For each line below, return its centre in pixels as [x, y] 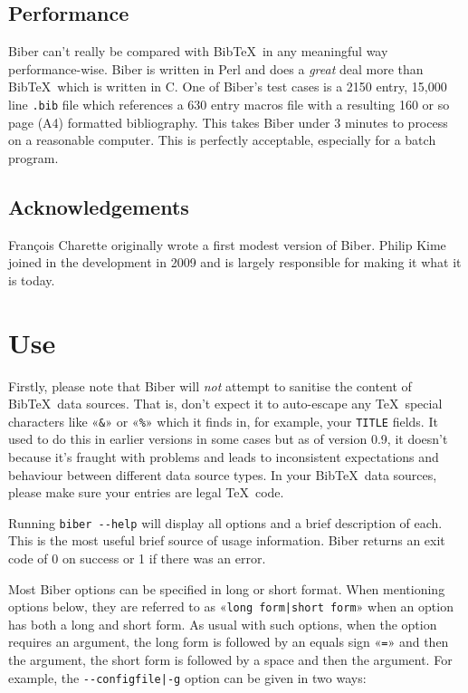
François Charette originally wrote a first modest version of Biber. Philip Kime [227, 244]
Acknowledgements [99, 206]
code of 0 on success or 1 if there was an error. [137, 558]
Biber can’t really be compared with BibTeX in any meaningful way [198, 51]
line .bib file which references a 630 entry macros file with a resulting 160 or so [229, 104]
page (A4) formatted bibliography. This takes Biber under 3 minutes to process [228, 122]
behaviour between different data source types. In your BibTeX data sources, [223, 474]
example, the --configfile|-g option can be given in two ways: [187, 677]
